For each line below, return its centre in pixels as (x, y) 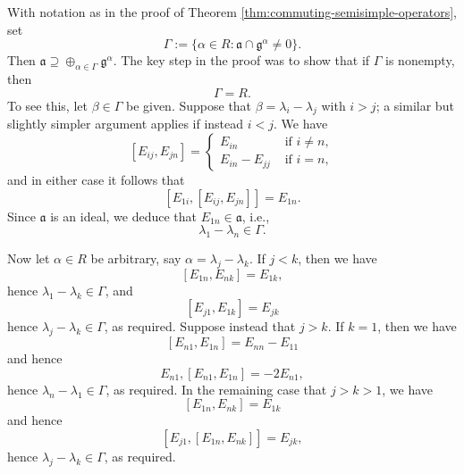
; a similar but (415, 105)
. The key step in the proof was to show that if (241, 60)
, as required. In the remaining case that (216, 389)
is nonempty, (420, 60)
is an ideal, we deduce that (124, 216)
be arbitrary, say (136, 258)
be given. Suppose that (189, 105)
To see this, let (47, 105)
